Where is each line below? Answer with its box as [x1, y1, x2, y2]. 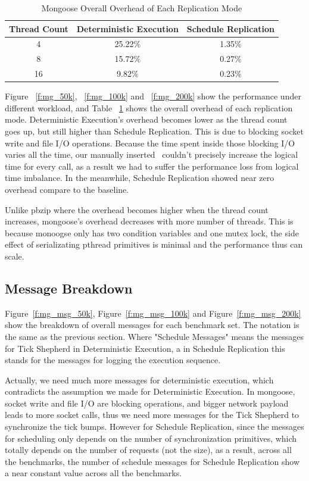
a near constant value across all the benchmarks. [5, 467, 182, 479]
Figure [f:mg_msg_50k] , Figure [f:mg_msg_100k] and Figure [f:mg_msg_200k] [5, 307, 301, 319]
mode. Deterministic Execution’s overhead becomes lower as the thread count [5, 113, 288, 126]
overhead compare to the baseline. [5, 183, 129, 195]
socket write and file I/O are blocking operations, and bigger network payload [5, 396, 289, 409]
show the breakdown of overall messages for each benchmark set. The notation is [5, 318, 299, 331]
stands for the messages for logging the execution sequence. [5, 354, 221, 366]
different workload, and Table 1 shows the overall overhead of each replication [5, 101, 293, 114]
